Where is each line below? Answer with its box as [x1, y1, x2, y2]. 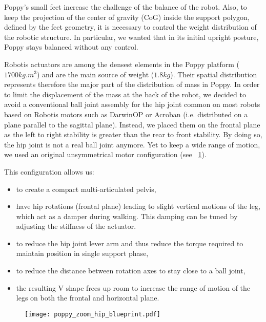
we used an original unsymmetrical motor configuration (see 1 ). [4, 149, 207, 160]
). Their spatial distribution [170, 69, 257, 79]
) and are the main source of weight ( [36, 69, 154, 79]
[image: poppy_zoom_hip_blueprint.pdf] [25, 310, 160, 318]
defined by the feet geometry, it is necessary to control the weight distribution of [4, 22, 257, 32]
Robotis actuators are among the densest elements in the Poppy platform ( [4, 58, 239, 69]
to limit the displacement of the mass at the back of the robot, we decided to [4, 89, 246, 99]
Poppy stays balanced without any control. [4, 41, 138, 52]
